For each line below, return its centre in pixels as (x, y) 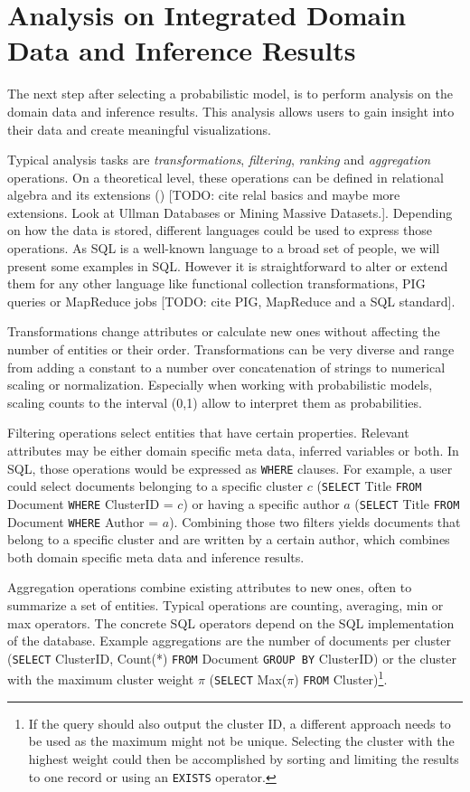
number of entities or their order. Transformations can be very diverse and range (231, 349)
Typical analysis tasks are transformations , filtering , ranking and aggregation (219, 160)
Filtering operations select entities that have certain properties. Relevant (208, 433)
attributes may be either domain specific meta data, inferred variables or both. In (233, 450)
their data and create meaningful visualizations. (139, 129)
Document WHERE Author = (83, 521)
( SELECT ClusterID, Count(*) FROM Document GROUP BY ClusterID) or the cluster (232, 658)
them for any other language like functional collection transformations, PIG (216, 283)
